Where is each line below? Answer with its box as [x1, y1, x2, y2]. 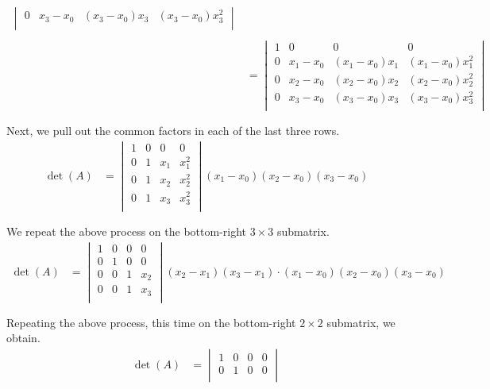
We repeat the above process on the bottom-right [6, 222, 247, 239]
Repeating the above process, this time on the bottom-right [6, 314, 296, 330]
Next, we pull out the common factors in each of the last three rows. [6, 122, 340, 139]
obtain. [6, 329, 41, 346]
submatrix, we [326, 314, 395, 330]
